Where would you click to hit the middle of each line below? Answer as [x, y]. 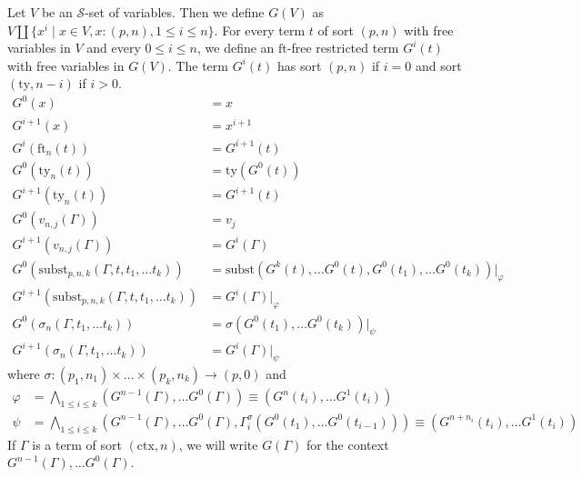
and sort [438, 65]
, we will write [218, 444]
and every [114, 48]
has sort [300, 65]
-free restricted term [343, 48]
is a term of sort [77, 444]
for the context [347, 444]
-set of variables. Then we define [175, 12]
